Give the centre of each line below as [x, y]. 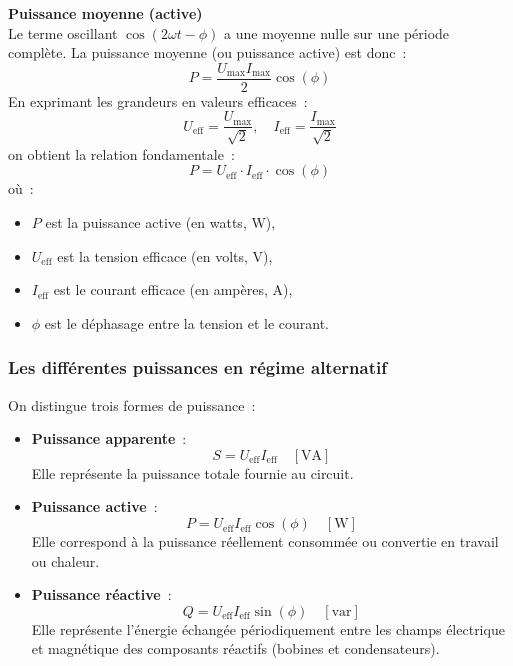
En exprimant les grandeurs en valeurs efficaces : [158, 100]
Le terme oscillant [63, 32]
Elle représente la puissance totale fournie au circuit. [192, 472]
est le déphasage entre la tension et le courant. [186, 322]
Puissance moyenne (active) [105, 13]
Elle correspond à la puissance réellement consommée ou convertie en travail [265, 541]
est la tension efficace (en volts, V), [165, 255]
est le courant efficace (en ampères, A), [173, 289]
